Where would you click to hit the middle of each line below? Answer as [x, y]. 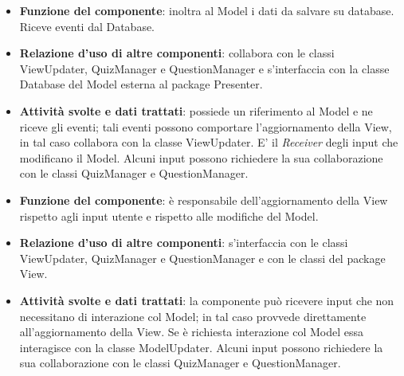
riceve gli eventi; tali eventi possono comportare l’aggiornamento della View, [206, 126]
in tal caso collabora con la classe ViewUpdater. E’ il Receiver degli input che [209, 142]
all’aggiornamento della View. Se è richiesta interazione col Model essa [191, 332]
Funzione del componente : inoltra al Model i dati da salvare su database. [207, 10]
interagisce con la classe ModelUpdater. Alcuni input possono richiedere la [201, 347]
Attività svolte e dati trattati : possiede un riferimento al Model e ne [196, 110]
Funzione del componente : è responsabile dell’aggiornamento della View [204, 200]
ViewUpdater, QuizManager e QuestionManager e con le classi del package [202, 258]
